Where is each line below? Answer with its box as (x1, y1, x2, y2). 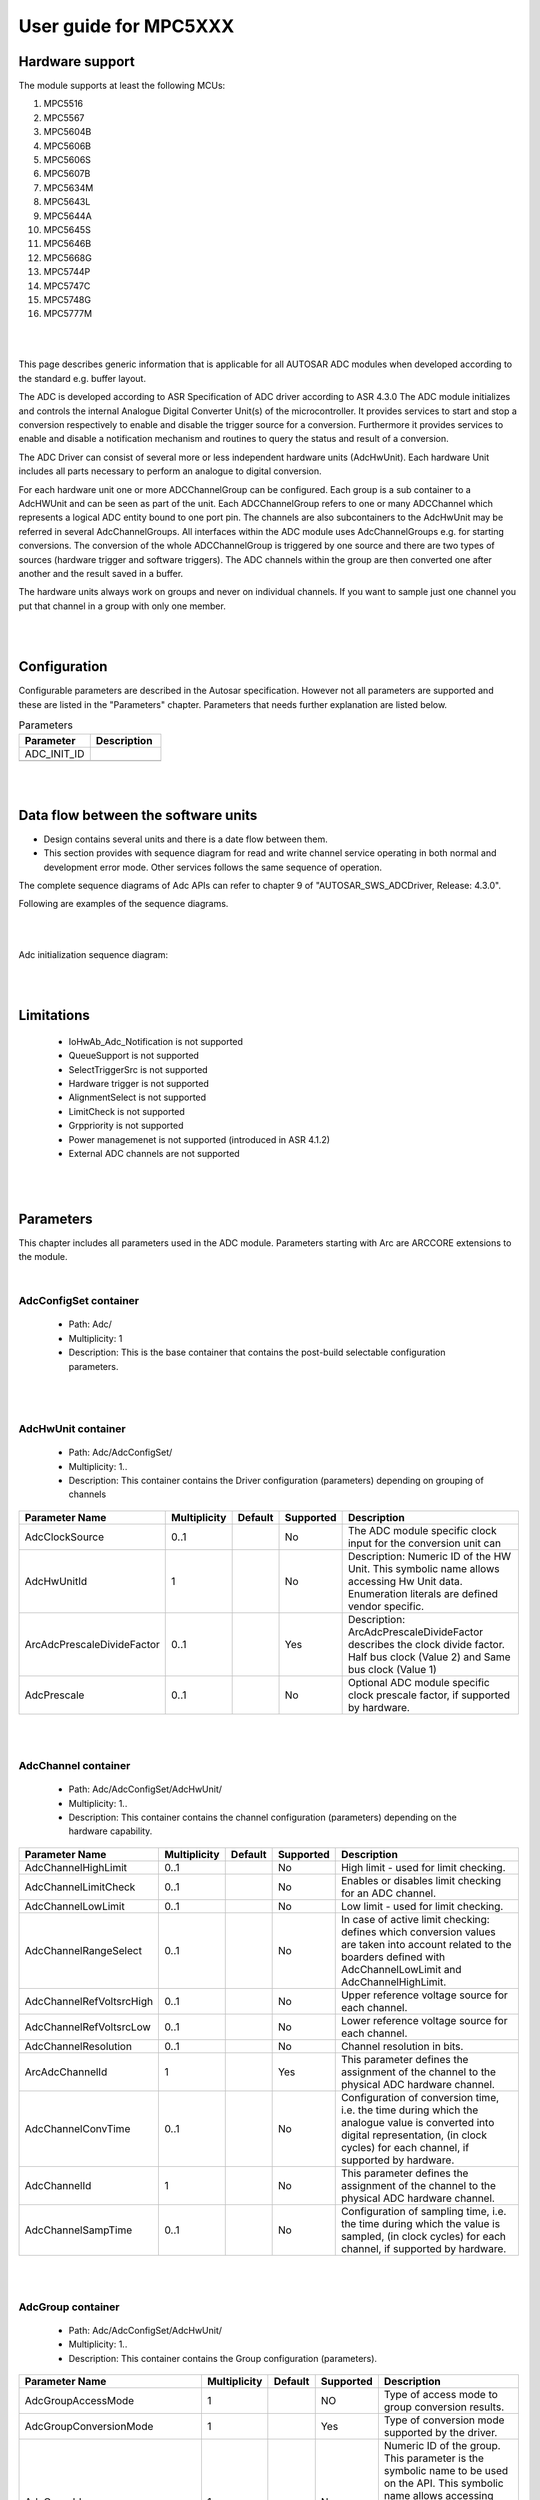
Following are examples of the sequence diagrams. (18, 898, 229, 910)
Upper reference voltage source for (340, 1988, 509, 2002)
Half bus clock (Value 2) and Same (347, 1650, 511, 1664)
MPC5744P (43, 266, 91, 278)
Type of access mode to (383, 2388, 499, 2402)
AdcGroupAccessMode (24, 2394, 135, 2408)
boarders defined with (340, 1950, 445, 1964)
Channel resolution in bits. (340, 2039, 464, 2053)
